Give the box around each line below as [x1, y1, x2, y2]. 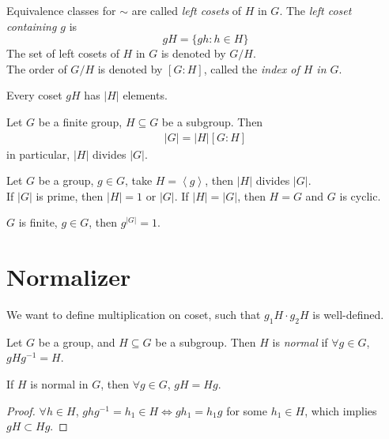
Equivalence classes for [6, 2, 116, 18]
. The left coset [279, 2, 352, 18]
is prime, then [36, 187, 104, 204]
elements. [123, 87, 168, 103]
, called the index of [203, 60, 300, 77]
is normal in [30, 376, 89, 392]
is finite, [18, 214, 58, 231]
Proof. [6, 402, 36, 418]
